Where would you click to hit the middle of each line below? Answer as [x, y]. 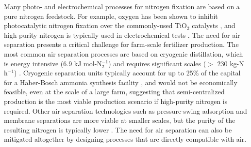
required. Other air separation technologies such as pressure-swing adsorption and [125, 110]
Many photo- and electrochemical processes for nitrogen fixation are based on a [122, 6]
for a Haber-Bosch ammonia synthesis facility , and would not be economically [121, 82]
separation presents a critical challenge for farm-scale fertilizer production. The [121, 44]
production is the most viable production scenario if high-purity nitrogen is [116, 101]
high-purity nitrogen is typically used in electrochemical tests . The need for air [122, 35]
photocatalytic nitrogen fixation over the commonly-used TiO [96, 25]
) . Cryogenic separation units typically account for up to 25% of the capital [127, 73]
